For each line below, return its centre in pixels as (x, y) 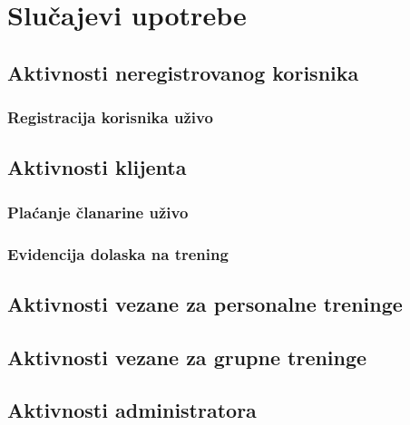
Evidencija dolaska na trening (118, 253)
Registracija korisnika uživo (110, 117)
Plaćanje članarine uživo (98, 212)
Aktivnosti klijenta (97, 167)
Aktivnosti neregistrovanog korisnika (183, 72)
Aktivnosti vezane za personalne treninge (205, 303)
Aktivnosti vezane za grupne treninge (187, 357)
